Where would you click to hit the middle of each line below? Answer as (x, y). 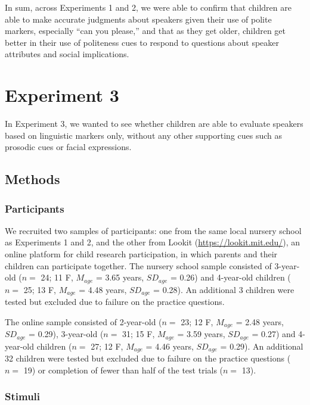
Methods (32, 179)
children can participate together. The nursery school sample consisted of (138, 265)
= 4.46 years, (170, 346)
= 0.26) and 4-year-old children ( (230, 277)
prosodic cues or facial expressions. (68, 147)
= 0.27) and (274, 334)
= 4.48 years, (103, 289)
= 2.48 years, (260, 321)
